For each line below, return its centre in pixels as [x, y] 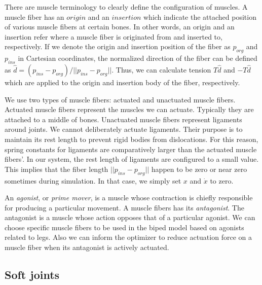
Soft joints [32, 275]
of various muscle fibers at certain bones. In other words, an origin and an [120, 27]
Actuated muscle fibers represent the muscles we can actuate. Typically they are [129, 109]
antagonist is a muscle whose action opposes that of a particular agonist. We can [130, 217]
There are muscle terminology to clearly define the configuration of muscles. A [126, 7]
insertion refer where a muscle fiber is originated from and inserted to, [114, 36]
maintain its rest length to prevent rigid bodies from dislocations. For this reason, [132, 139]
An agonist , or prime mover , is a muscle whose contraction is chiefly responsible [129, 198]
